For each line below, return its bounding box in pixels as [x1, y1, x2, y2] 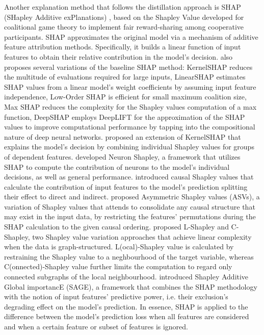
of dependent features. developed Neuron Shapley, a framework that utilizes [4, 151, 241, 162]
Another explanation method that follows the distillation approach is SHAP [4, 2, 241, 12]
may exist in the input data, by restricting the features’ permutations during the [4, 211, 256, 222]
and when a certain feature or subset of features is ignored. [4, 321, 189, 331]
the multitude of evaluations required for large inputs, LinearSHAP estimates [4, 71, 246, 82]
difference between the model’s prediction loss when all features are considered [4, 311, 249, 322]
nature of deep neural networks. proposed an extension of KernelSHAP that [4, 131, 241, 142]
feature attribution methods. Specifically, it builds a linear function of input [4, 41, 241, 52]
